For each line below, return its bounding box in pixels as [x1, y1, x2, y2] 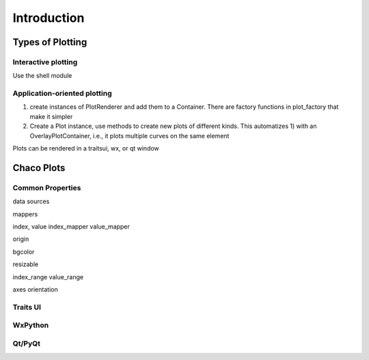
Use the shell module [12, 72, 72, 80]
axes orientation [12, 285, 58, 294]
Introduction [12, 10, 85, 25]
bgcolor [12, 247, 35, 256]
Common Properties [12, 183, 81, 192]
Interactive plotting [12, 57, 78, 66]
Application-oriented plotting [12, 89, 112, 99]
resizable [12, 260, 39, 268]
